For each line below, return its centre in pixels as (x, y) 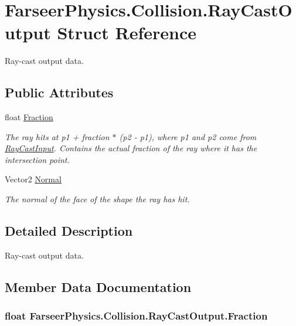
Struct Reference (127, 33)
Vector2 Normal (33, 179)
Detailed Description (69, 231)
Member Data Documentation (98, 286)
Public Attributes (59, 92)
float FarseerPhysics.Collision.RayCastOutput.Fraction (136, 316)
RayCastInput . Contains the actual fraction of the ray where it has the (131, 148)
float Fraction (29, 117)
